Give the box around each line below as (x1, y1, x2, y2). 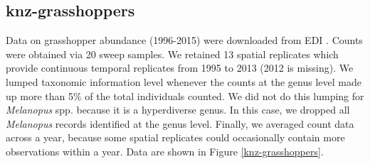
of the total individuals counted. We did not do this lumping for (85, 88, 364, 103)
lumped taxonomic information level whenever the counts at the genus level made (6, 74, 361, 89)
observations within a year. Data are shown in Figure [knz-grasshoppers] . (6, 143, 324, 158)
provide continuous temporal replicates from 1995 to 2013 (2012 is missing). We (6, 60, 354, 75)
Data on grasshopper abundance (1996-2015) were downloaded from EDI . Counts (6, 33, 363, 48)
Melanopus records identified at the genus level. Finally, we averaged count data (6, 116, 354, 131)
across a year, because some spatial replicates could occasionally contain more (6, 130, 345, 145)
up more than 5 (6, 88, 73, 103)
